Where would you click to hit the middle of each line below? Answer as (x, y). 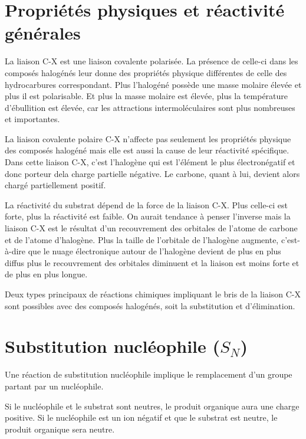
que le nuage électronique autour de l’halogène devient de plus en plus (154, 251)
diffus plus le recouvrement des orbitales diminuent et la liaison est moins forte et (152, 262)
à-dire (15, 251)
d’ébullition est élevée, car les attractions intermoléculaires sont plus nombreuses (150, 107)
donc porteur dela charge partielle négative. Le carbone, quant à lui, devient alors (152, 173)
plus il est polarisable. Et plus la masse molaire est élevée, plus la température (147, 96)
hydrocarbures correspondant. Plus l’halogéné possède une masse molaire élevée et (153, 84)
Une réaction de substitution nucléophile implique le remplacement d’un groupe (149, 374)
